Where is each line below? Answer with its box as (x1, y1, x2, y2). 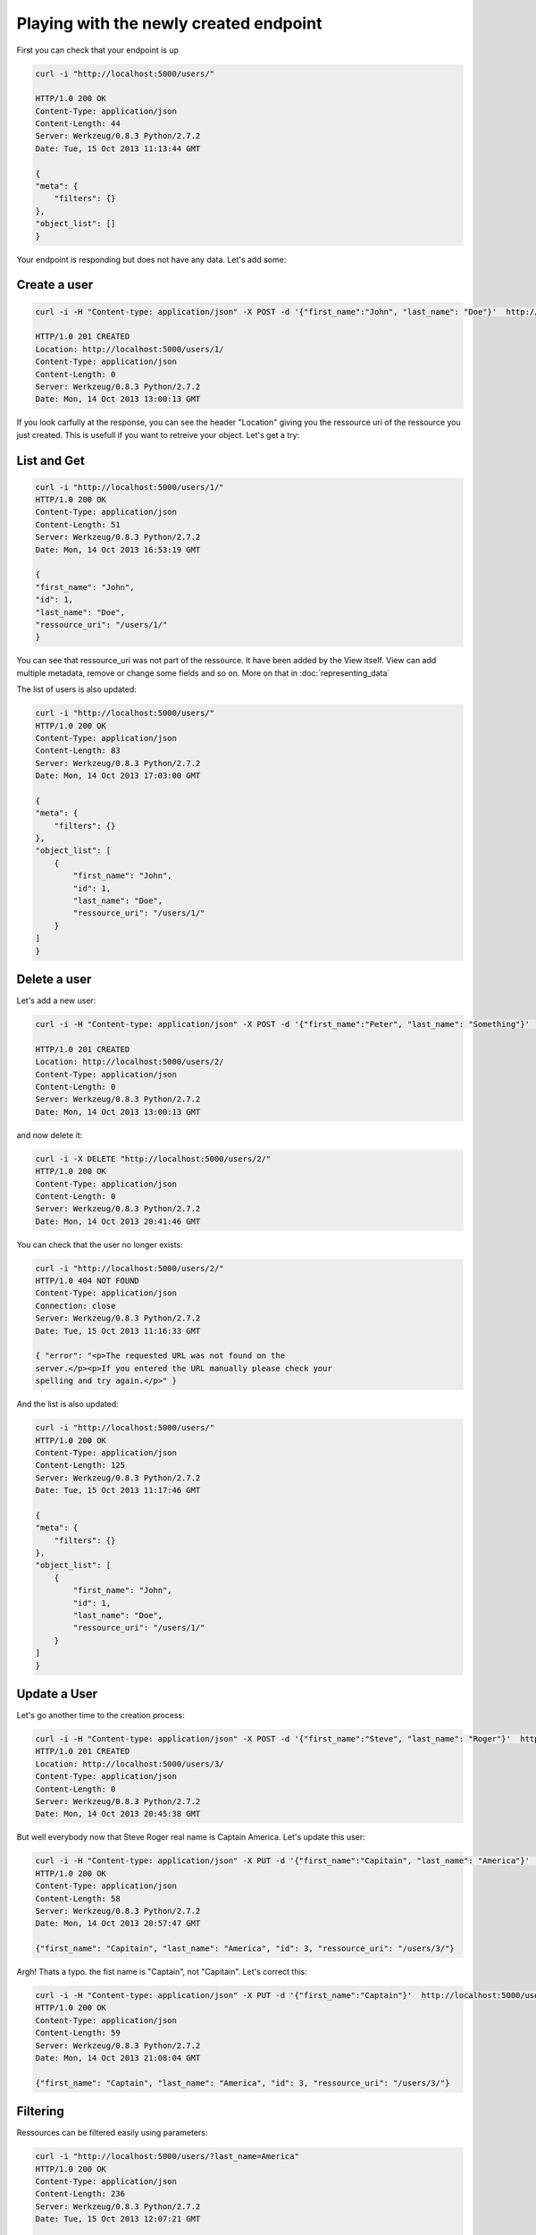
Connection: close (35, 1301, 116, 1311)
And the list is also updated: (16, 1399, 120, 1410)
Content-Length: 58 (35, 1893, 121, 1903)
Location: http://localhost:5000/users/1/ (35, 344, 224, 354)
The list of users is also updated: (16, 684, 138, 695)
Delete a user (16, 971, 92, 987)
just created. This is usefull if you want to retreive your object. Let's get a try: (16, 429, 300, 440)
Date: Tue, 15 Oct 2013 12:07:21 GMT (35, 2214, 201, 2224)
